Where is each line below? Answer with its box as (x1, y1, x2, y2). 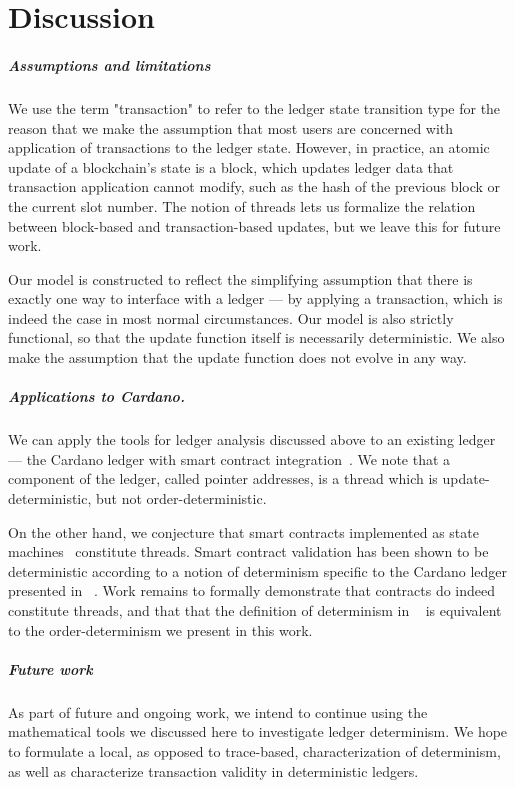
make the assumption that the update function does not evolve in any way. (8, 347, 467, 368)
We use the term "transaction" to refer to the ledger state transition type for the (8, 97, 501, 118)
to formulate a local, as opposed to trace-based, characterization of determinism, (8, 740, 501, 761)
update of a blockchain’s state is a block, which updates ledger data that (8, 156, 454, 177)
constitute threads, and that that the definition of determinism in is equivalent (8, 599, 502, 620)
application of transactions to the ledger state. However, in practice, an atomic (8, 137, 490, 158)
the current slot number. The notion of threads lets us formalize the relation (8, 195, 476, 216)
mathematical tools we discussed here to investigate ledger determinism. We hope (8, 721, 508, 742)
